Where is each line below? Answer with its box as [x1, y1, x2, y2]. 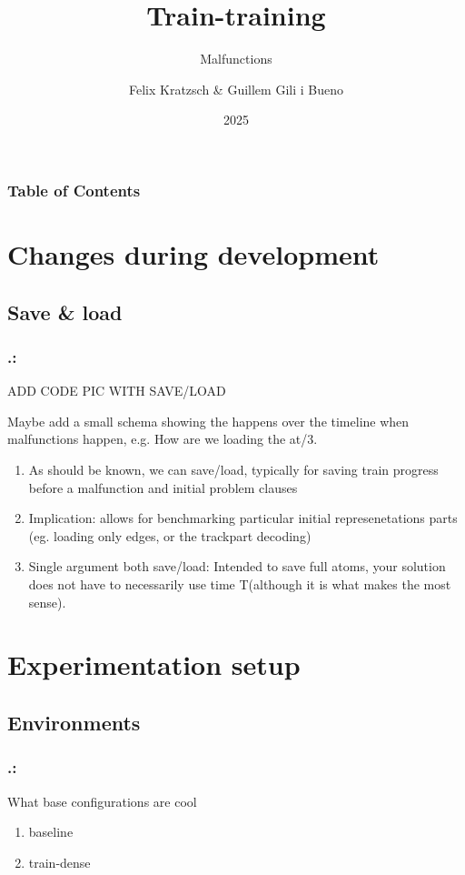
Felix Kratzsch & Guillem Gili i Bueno [129, 79, 343, 98]
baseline [28, 822, 74, 841]
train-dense [28, 852, 91, 871]
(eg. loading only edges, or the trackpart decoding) [28, 526, 312, 545]
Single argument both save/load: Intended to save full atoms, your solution [28, 557, 446, 576]
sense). [28, 592, 66, 611]
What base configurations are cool [7, 791, 197, 810]
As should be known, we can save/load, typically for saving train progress [28, 459, 439, 478]
